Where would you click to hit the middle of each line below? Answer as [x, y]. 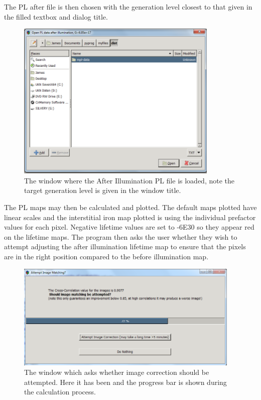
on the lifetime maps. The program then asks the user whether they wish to [121, 236]
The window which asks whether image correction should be [117, 372]
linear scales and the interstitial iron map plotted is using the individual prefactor [130, 217]
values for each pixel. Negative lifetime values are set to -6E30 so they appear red [129, 227]
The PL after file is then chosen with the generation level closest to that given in [128, 7]
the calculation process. [60, 392]
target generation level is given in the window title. [103, 190]
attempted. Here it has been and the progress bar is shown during [125, 382]
